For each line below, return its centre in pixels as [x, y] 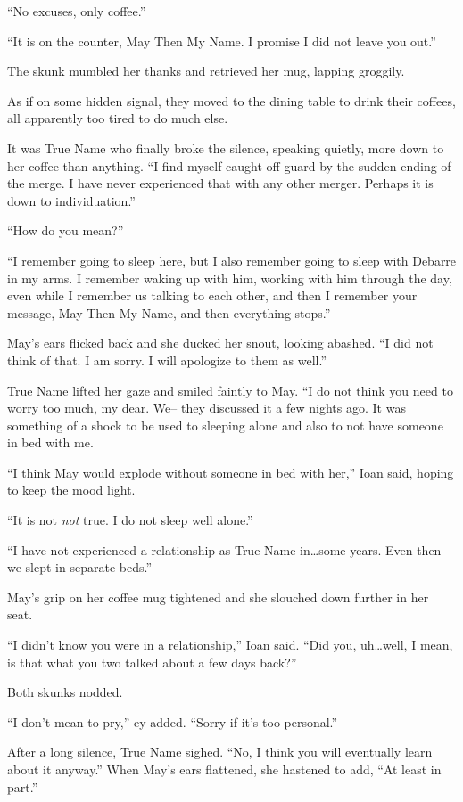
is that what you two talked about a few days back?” [152, 662]
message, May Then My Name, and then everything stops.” [169, 312]
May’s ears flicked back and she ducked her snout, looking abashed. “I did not [220, 343]
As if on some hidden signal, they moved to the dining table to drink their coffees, [231, 100]
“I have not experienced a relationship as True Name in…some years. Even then [224, 549]
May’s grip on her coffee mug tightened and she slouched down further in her [218, 597]
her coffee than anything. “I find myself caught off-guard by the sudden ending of [229, 165]
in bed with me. [50, 442]
